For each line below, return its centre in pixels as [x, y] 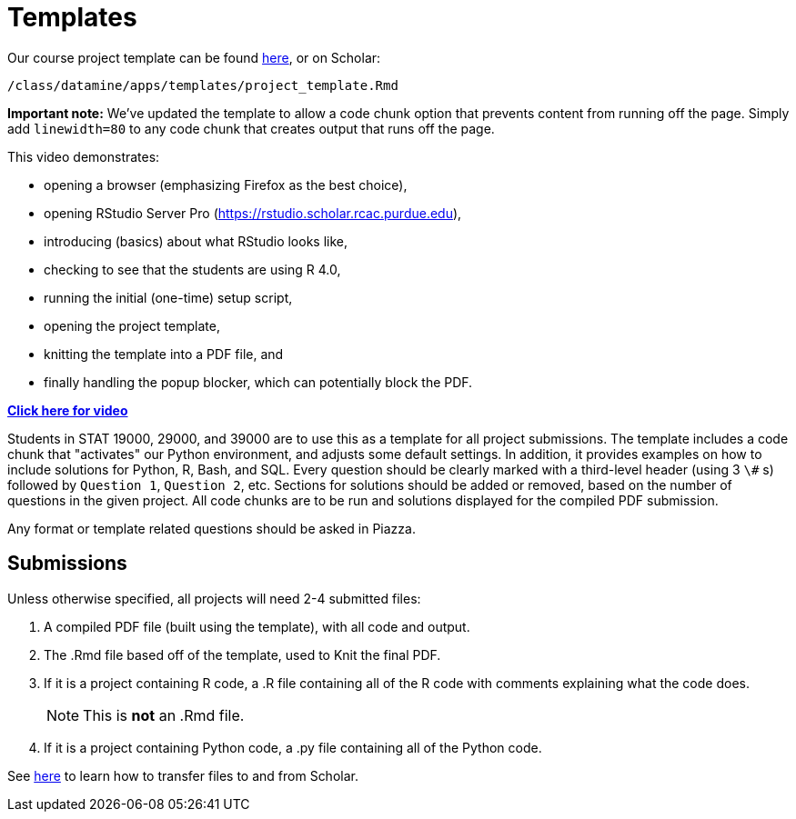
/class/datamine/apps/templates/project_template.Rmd [203, 85]
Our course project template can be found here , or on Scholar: [194, 57]
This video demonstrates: [84, 156]
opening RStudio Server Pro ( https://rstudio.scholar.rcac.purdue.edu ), [253, 213]
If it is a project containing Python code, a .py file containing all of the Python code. [293, 747]
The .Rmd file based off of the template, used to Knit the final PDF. [242, 654]
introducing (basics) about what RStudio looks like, [196, 241]
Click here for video [68, 410]
